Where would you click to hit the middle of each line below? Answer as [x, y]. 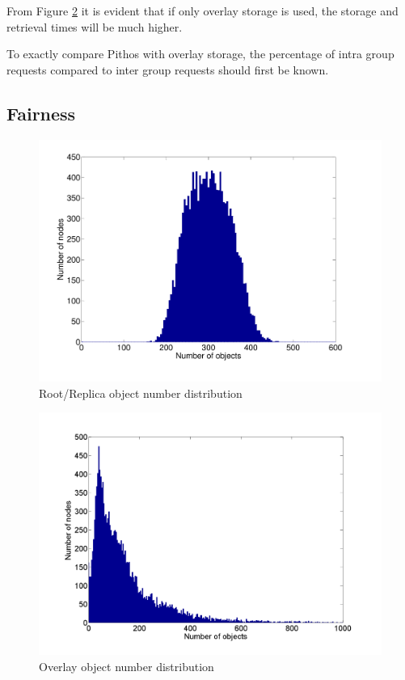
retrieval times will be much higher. [95, 26]
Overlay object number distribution [127, 666]
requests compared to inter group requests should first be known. [168, 69]
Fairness [41, 113]
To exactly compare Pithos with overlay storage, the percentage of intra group [200, 54]
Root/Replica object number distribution [141, 393]
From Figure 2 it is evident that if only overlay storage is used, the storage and [202, 11]
